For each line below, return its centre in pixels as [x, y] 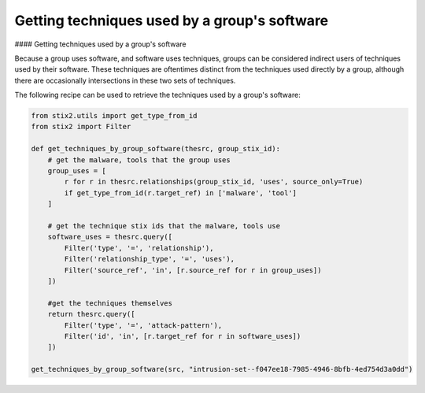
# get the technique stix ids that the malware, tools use [164, 226]
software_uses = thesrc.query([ [110, 237]
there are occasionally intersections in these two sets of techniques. [125, 80]
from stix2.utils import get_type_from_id [114, 116]
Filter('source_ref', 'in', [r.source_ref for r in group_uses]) [193, 270]
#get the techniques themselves [110, 303]
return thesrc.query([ [91, 314]
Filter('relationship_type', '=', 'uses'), [150, 259]
